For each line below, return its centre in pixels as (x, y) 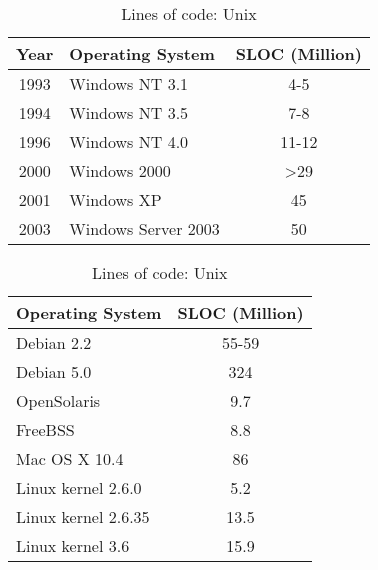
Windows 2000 (120, 170)
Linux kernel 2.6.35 (83, 516)
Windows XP (115, 199)
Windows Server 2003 (144, 228)
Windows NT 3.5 (129, 112)
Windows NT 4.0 (129, 141)
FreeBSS (45, 429)
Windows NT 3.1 (129, 83)
